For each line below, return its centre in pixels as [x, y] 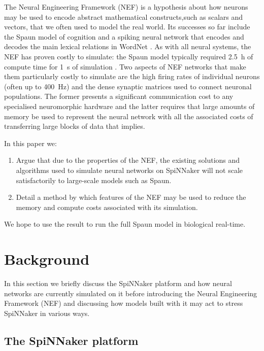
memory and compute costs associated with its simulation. [107, 207]
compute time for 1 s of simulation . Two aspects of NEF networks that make [125, 66]
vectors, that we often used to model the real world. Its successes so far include [127, 27]
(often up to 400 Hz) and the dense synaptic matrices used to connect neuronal [128, 86]
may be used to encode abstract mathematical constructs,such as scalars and [124, 16]
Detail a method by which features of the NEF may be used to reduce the [131, 197]
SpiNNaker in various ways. [47, 313]
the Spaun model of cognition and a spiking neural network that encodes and [124, 36]
